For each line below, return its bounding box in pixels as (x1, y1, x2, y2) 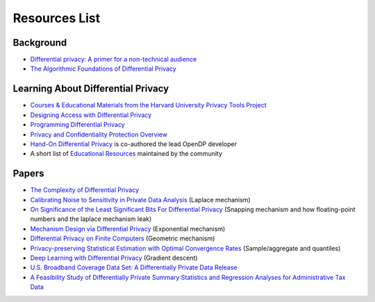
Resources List (12, 10, 101, 26)
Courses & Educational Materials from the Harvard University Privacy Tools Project (30, 101, 267, 109)
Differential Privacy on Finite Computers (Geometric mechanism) (30, 234, 215, 242)
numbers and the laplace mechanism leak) (30, 215, 152, 223)
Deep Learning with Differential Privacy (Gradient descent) (30, 254, 198, 262)
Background (12, 37, 67, 48)
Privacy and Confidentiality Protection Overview (30, 130, 168, 139)
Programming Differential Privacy (30, 121, 125, 129)
